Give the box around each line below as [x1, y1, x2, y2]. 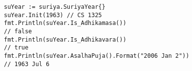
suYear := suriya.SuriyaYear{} [4, 3, 106, 10]
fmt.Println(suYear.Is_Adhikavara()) [4, 36, 127, 43]
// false [4, 27, 32, 35]
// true [4, 44, 29, 51]
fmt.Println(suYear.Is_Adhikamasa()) [4, 20, 127, 27]
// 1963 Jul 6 [4, 60, 50, 68]
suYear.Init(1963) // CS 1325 [4, 11, 102, 19]
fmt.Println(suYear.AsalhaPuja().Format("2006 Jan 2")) [4, 52, 190, 59]
